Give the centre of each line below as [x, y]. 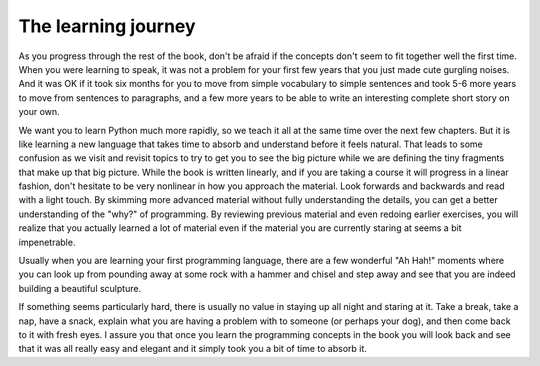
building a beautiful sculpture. [80, 288]
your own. [39, 112]
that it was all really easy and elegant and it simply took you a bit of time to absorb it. [192, 349]
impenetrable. [47, 242]
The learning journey [107, 26]
